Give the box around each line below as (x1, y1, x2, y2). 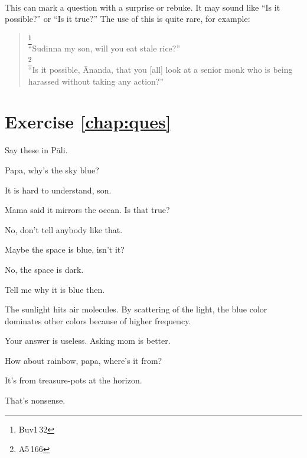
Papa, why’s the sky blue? (5, 163, 99, 176)
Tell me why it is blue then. (5, 283, 105, 295)
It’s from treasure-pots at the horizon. (5, 374, 142, 386)
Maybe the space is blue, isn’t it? (5, 243, 125, 256)
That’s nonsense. (5, 394, 66, 407)
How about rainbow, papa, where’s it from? (5, 354, 162, 366)
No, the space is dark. (5, 263, 84, 275)
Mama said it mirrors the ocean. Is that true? (5, 204, 170, 216)
